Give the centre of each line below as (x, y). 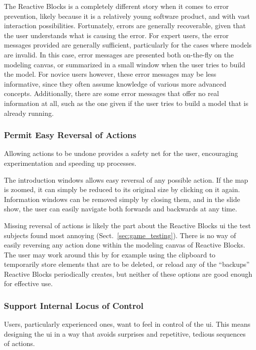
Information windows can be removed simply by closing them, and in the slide (122, 199)
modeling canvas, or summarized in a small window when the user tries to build (125, 64)
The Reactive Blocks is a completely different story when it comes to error (116, 6)
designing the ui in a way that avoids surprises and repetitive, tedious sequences (125, 333)
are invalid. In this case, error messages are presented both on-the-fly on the (119, 54)
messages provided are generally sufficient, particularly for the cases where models (128, 45)
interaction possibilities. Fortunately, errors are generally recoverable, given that (125, 25)
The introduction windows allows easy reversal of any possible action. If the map (126, 179)
